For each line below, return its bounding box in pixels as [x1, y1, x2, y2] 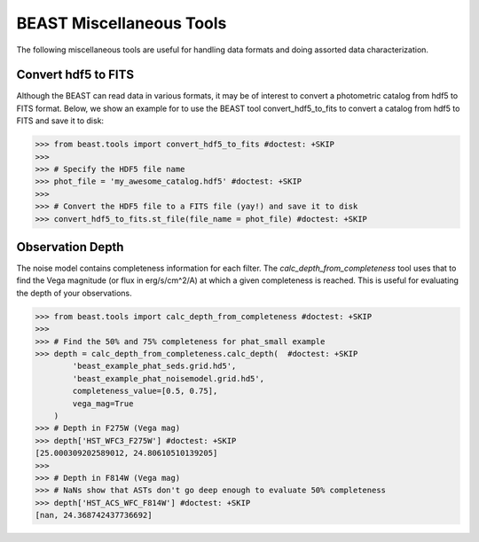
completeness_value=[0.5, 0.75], [72, 386, 218, 397]
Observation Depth [16, 240, 124, 255]
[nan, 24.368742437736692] [35, 510, 153, 521]
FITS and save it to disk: [16, 115, 105, 126]
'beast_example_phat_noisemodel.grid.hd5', [72, 373, 265, 383]
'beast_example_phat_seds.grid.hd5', [72, 361, 237, 372]
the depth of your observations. [16, 287, 132, 298]
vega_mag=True [72, 398, 134, 408]
